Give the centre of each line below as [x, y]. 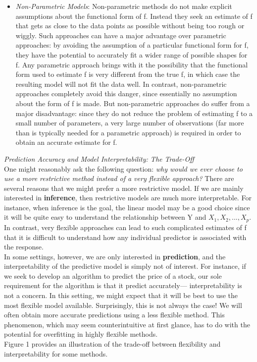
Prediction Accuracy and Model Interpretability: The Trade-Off [99, 158]
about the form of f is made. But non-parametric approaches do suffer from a [133, 103]
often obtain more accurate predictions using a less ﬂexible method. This [114, 315]
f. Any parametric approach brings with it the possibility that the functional [132, 64]
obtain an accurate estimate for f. [66, 142]
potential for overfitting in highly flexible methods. [81, 334]
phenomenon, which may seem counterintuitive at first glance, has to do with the [127, 324]
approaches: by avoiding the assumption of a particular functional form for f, [132, 45]
